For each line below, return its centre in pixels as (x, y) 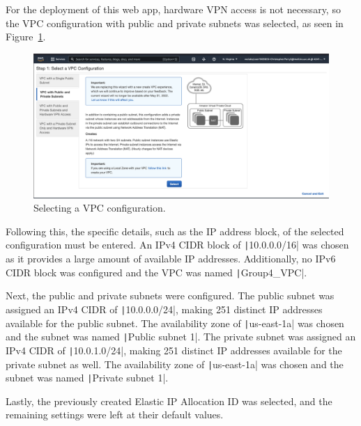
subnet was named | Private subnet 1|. (87, 378)
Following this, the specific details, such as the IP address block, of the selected (175, 231)
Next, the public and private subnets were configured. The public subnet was (170, 295)
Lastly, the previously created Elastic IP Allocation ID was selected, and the (169, 401)
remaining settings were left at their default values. (115, 415)
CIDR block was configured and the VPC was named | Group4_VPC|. (156, 272)
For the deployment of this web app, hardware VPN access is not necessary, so (173, 9)
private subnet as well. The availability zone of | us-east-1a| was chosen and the (175, 364)
